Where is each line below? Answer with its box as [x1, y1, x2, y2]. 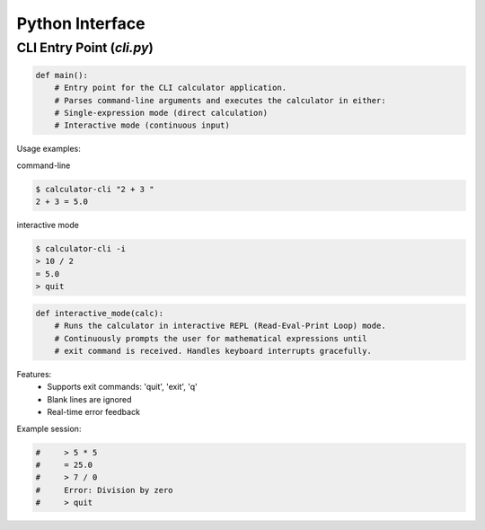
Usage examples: [16, 144, 81, 155]
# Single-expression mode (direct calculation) [54, 108, 269, 118]
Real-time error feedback [47, 407, 141, 418]
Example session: [16, 423, 82, 434]
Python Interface [16, 13, 145, 33]
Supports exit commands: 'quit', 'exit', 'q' [47, 382, 198, 393]
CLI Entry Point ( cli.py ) [16, 40, 154, 56]
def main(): [35, 70, 89, 80]
